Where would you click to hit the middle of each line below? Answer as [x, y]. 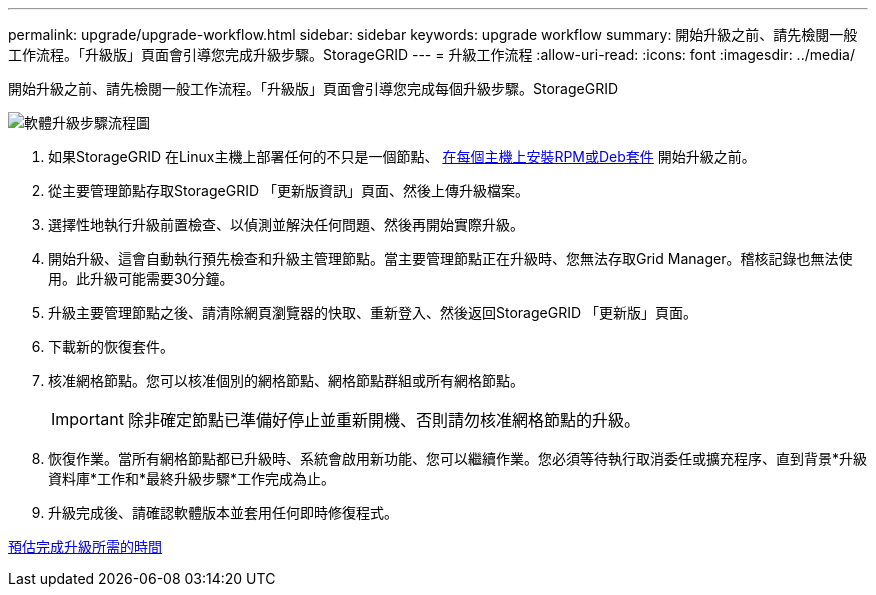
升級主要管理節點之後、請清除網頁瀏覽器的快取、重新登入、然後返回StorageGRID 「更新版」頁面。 [372, 312]
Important [87, 419]
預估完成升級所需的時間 [85, 546]
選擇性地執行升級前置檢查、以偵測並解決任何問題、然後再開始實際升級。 [286, 224]
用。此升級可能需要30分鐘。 [141, 278]
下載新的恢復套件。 [111, 346]
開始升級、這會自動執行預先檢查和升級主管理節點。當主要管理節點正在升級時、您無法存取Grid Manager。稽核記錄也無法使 [450, 258]
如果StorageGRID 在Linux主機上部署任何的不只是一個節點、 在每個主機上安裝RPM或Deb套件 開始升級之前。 [402, 156]
